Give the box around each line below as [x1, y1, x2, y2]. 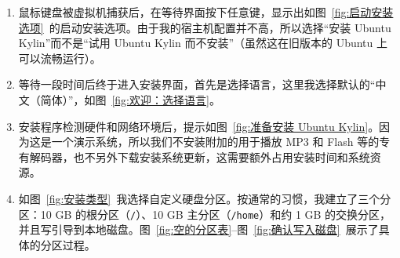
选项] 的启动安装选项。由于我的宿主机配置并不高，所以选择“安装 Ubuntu [18, 19, 391, 35]
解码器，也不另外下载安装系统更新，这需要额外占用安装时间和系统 [29, 148, 370, 165]
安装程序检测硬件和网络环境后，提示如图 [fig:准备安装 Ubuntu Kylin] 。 [18, 118, 380, 134]
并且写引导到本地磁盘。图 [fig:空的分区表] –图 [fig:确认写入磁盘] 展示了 [18, 221, 379, 238]
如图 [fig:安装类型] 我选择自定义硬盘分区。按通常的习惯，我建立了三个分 [18, 190, 391, 206]
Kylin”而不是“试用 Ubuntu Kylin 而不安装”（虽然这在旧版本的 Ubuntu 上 [18, 35, 388, 51]
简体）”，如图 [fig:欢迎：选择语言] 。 [40, 91, 220, 107]
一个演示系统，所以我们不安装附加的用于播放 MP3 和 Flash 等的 [51, 133, 380, 150]
